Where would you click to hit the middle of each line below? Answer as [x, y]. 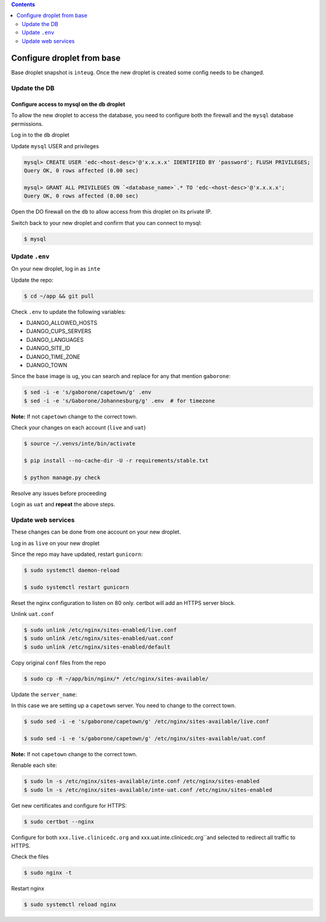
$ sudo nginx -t [48, 873]
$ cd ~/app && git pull [59, 296]
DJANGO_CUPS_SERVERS [59, 331]
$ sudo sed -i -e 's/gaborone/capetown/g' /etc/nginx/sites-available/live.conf [146, 722]
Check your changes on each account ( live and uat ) [78, 428]
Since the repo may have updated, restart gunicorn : [77, 554]
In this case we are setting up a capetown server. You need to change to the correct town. [124, 705]
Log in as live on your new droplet [55, 543]
